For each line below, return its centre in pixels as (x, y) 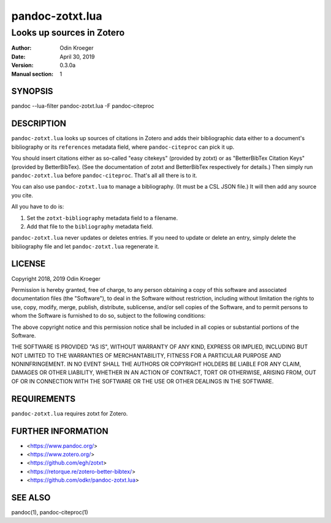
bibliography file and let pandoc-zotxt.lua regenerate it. (85, 246)
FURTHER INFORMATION (60, 431)
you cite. (22, 195)
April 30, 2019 (77, 57)
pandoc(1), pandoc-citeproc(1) (50, 513)
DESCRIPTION (39, 124)
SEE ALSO (31, 498)
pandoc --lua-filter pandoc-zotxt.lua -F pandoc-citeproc (83, 106)
